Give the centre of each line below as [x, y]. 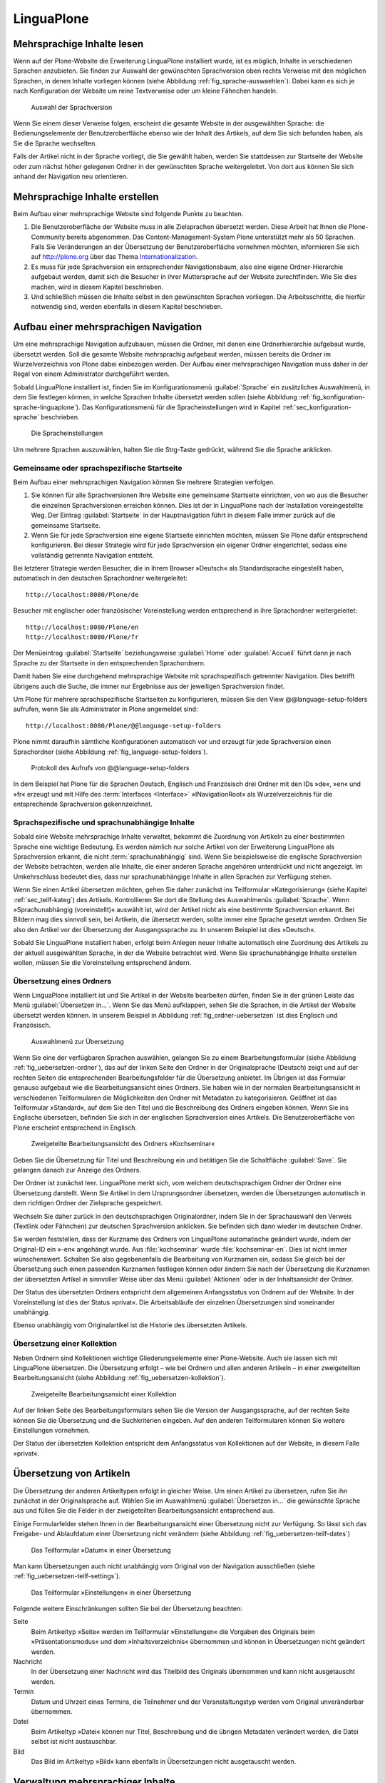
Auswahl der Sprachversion [72, 107]
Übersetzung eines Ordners [62, 981]
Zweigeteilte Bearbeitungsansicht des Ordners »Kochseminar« [123, 1144]
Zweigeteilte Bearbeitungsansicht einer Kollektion [104, 1394]
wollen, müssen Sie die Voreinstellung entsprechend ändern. [102, 962]
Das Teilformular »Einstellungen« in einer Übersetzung [111, 1592]
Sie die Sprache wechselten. [55, 143]
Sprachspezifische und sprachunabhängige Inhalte [104, 822]
